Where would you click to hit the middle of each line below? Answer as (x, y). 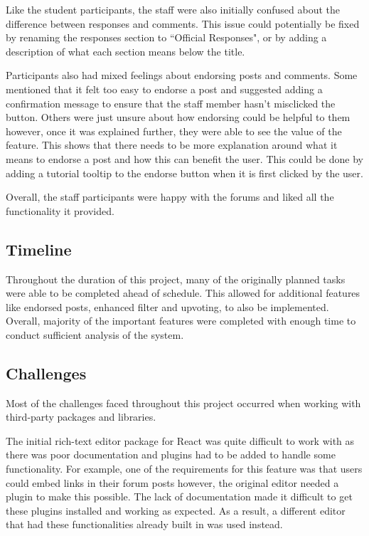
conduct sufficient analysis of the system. (95, 334)
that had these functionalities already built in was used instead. (144, 524)
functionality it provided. (60, 210)
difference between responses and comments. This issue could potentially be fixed (183, 23)
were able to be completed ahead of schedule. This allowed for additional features (183, 293)
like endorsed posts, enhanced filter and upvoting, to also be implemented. (167, 306)
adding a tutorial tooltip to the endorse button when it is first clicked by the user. (184, 173)
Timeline (39, 249)
